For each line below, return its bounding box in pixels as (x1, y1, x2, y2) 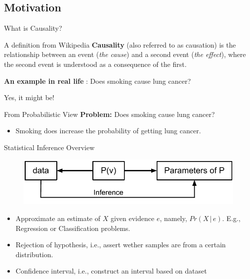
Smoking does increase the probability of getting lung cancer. (15, 125, 201, 136)
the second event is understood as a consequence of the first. (4, 58, 187, 69)
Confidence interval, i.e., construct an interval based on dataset (15, 266, 207, 276)
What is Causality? (4, 23, 62, 33)
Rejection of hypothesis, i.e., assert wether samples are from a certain (15, 239, 226, 250)
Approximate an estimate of (15, 213, 101, 223)
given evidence (110, 213, 155, 223)
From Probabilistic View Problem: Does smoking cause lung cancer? (4, 109, 215, 119)
